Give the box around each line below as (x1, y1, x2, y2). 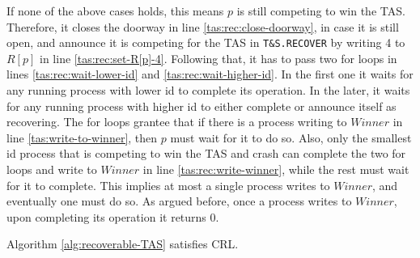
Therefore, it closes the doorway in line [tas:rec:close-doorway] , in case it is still (6, 18, 399, 35)
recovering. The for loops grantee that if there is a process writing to (6, 113, 347, 130)
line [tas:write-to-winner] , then (6, 129, 158, 146)
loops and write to (6, 161, 97, 177)
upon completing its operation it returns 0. (6, 208, 219, 225)
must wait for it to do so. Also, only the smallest (170, 129, 412, 146)
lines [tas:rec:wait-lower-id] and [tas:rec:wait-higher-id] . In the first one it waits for (6, 66, 414, 82)
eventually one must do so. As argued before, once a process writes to (6, 192, 352, 209)
